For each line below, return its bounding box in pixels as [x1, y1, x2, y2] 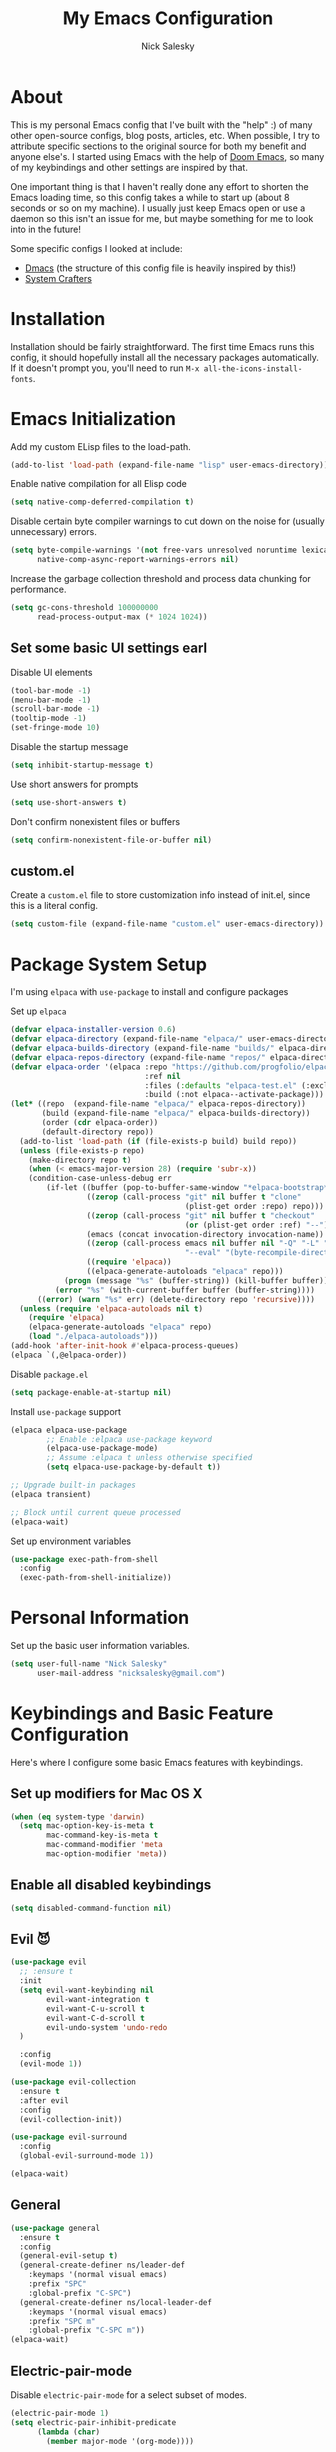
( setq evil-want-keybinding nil [19, 1985, 155, 1996]
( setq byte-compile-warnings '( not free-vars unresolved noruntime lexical [10, 545, 333, 556]
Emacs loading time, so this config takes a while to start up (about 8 [10, 191, 290, 203]
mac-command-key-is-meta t [46, 1830, 159, 1841]
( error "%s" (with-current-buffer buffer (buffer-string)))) [54, 1285, 315, 1295]
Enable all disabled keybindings [10, 1877, 212, 1894]
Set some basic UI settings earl [10, 640, 208, 657]
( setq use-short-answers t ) [10, 797, 128, 807]
